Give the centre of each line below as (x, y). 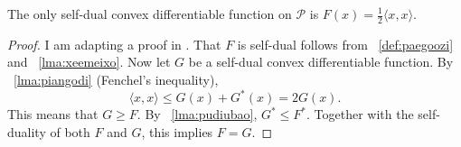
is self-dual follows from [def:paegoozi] (345, 44)
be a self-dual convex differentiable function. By (321, 62)
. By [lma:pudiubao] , (197, 114)
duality (27, 131)
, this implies (177, 131)
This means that (53, 114)
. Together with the (360, 114)
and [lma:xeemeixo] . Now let (89, 62)
